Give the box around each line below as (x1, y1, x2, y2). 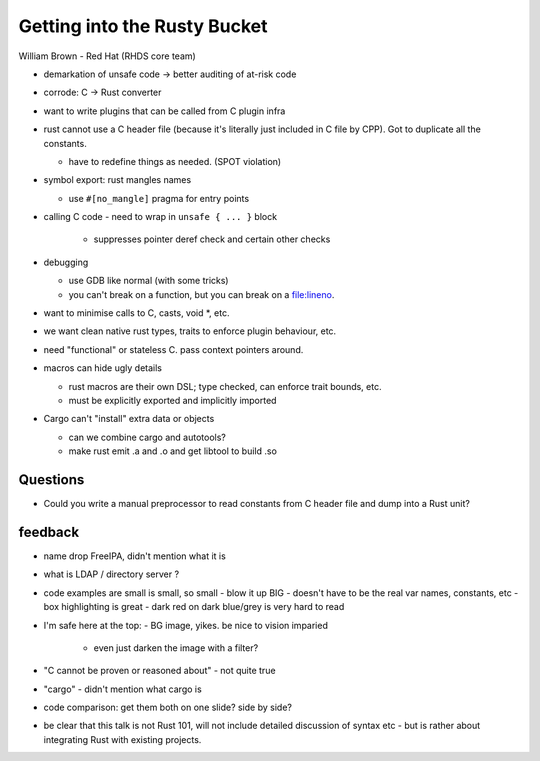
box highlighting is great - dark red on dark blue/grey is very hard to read (43, 601, 345, 613)
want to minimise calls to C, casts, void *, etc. (43, 307, 230, 319)
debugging (43, 256, 89, 268)
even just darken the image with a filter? (93, 641, 259, 654)
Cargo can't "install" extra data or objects (43, 413, 215, 425)
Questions (18, 471, 85, 488)
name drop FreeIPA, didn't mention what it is (43, 550, 227, 562)
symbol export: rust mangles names (43, 174, 192, 186)
